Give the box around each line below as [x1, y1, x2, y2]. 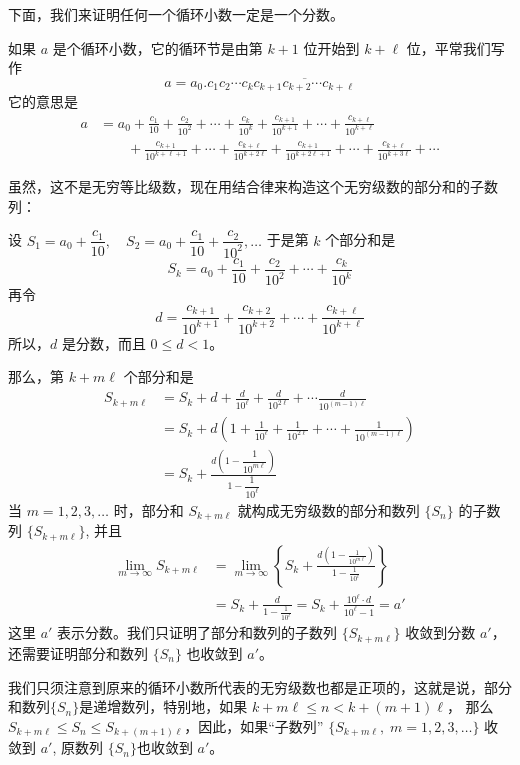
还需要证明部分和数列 [8, 642, 148, 663]
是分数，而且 [61, 332, 146, 353]
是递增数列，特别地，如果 [79, 696, 248, 717]
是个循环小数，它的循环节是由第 [52, 37, 263, 58]
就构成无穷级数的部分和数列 [237, 499, 420, 520]
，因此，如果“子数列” [184, 715, 324, 736]
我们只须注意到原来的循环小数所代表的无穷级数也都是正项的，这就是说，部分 [8, 676, 512, 697]
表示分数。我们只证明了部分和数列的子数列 [57, 622, 338, 643]
